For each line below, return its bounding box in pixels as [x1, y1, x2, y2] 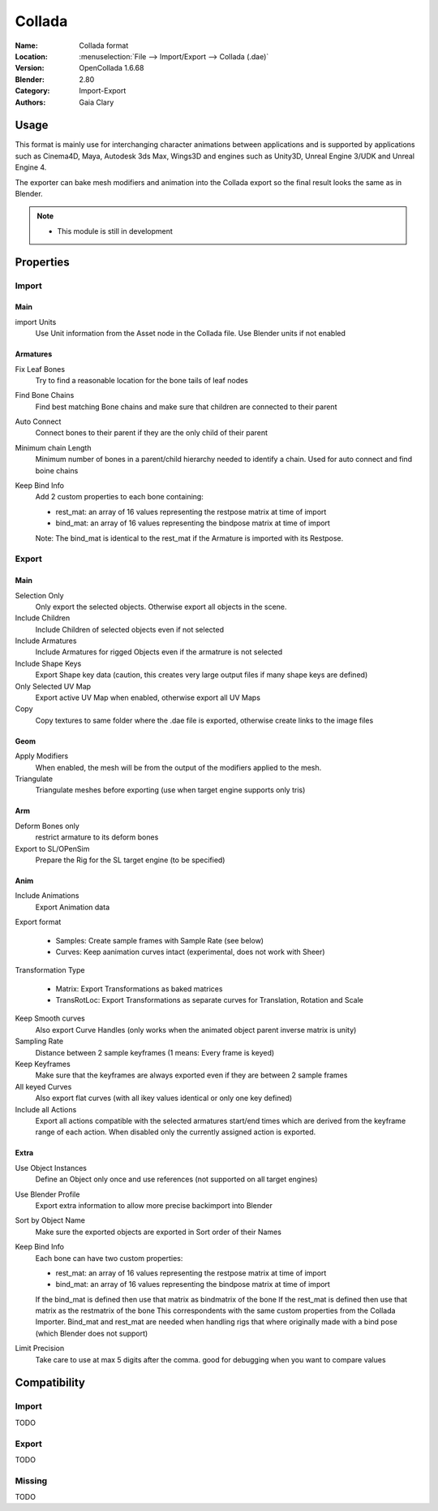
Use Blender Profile [15, 1189, 80, 1199]
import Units [15, 317, 57, 326]
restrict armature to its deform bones [35, 832, 159, 842]
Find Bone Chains [15, 391, 75, 400]
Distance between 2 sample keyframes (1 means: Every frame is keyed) [35, 1047, 275, 1057]
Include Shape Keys [15, 658, 82, 668]
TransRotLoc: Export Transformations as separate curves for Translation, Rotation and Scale [55, 995, 364, 1005]
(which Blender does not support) [35, 1328, 148, 1338]
